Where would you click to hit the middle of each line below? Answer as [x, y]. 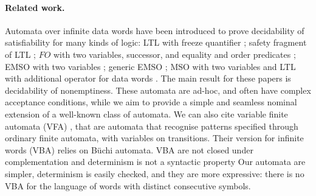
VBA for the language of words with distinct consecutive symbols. [128, 185]
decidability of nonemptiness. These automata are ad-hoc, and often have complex [158, 90]
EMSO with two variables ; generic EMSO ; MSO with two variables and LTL [150, 66]
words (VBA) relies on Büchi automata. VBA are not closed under [129, 149]
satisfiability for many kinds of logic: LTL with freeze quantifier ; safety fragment [156, 42]
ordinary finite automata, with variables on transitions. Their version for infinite [154, 138]
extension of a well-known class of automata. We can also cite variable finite [146, 114]
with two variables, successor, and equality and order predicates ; [174, 54]
